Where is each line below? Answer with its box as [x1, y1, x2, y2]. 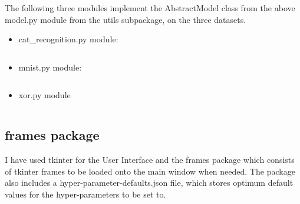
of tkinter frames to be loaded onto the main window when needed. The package [5, 165, 295, 177]
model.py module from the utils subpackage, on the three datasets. [5, 13, 246, 25]
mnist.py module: [18, 61, 82, 73]
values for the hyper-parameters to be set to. [5, 188, 166, 200]
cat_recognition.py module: [18, 33, 118, 45]
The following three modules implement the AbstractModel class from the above [5, 2, 295, 14]
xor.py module [18, 89, 71, 101]
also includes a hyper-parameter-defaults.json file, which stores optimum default [5, 176, 294, 189]
